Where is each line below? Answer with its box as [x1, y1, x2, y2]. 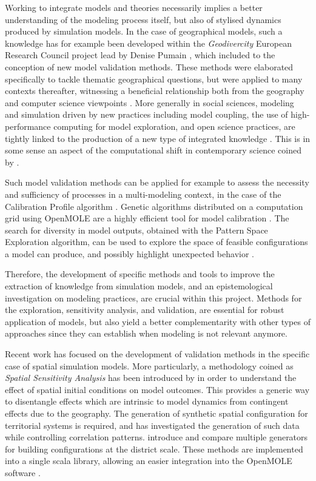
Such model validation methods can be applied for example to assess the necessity [5, 176, 309, 189]
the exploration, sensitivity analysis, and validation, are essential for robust [5, 303, 284, 316]
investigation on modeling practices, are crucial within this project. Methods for [5, 291, 302, 304]
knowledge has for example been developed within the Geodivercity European [5, 36, 292, 49]
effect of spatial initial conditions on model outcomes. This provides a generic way [5, 383, 310, 395]
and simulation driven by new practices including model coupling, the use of [5, 108, 288, 121]
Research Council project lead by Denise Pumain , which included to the [5, 49, 275, 61]
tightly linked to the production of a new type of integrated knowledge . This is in [5, 132, 311, 144]
